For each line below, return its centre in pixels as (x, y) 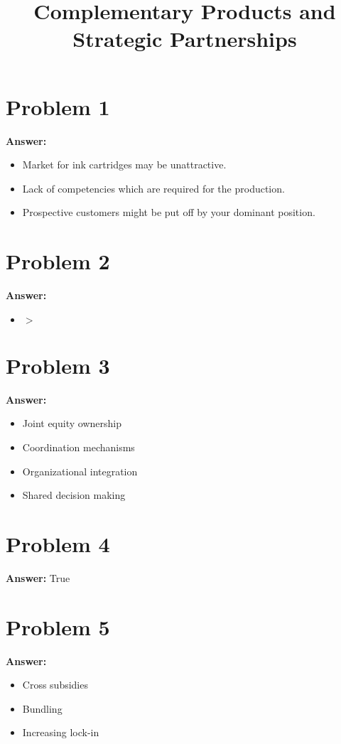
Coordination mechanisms (79, 447)
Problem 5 (58, 626)
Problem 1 (58, 106)
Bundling (42, 708)
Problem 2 (58, 261)
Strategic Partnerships (185, 39)
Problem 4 (58, 543)
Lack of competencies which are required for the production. (153, 188)
